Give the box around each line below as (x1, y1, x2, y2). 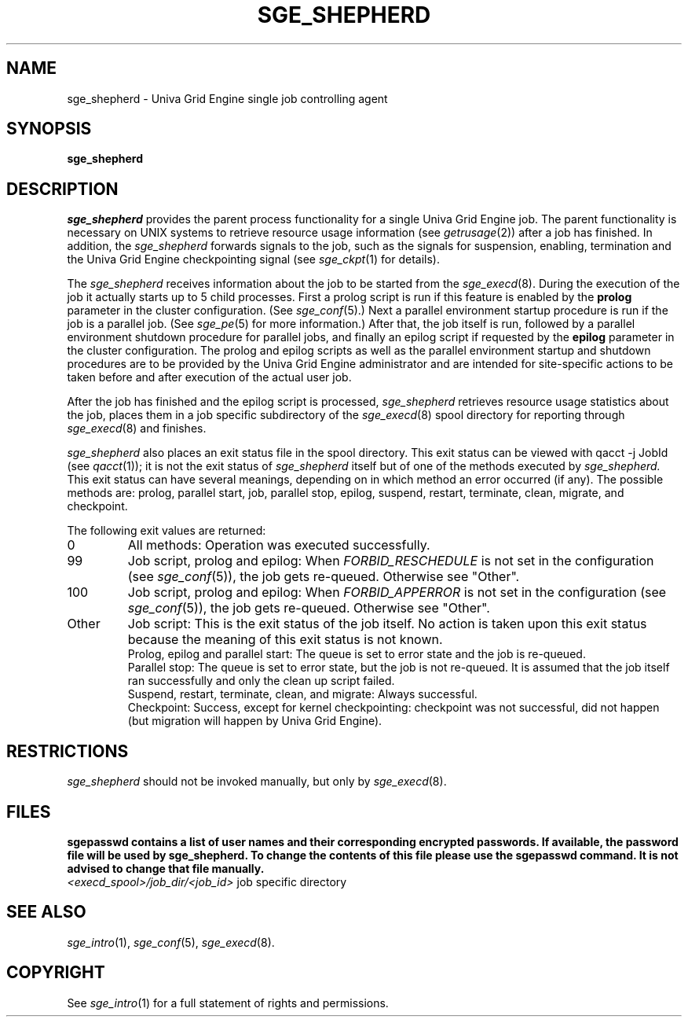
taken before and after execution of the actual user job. (67, 370, 352, 385)
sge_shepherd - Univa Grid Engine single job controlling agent (67, 91, 388, 105)
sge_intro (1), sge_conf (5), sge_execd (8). (67, 935, 275, 949)
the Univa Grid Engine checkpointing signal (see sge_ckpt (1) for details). (67, 252, 440, 267)
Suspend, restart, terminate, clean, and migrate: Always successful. (127, 687, 478, 701)
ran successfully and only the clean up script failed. (127, 674, 395, 688)
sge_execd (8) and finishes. (67, 421, 207, 436)
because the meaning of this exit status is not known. (127, 631, 443, 648)
